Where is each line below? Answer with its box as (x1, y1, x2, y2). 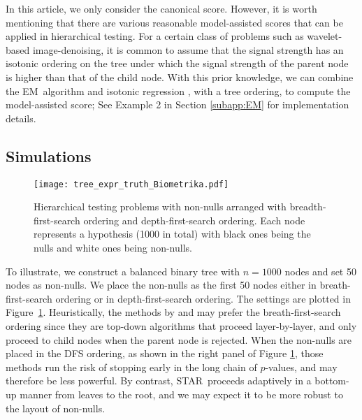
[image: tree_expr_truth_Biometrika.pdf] (34, 179, 229, 189)
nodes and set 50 (284, 263, 356, 278)
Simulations (6, 145, 92, 166)
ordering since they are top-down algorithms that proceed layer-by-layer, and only (6, 318, 357, 333)
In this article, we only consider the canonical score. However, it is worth (6, 1, 317, 15)
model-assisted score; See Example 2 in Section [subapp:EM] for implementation (6, 97, 349, 112)
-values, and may (265, 359, 338, 374)
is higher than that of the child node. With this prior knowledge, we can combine (6, 69, 354, 84)
